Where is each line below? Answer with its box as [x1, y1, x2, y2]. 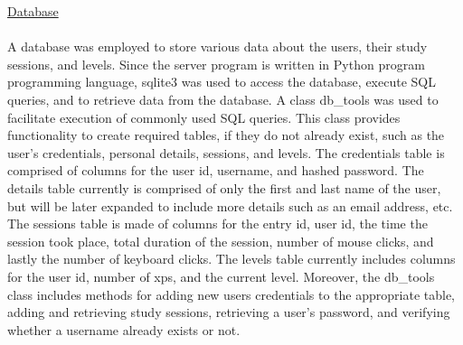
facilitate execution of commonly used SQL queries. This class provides [7, 107, 401, 126]
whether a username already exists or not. [7, 320, 241, 339]
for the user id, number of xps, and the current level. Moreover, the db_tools [7, 266, 435, 285]
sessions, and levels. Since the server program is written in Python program [7, 54, 425, 73]
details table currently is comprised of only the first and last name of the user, [7, 178, 441, 197]
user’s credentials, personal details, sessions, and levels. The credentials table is [7, 143, 445, 162]
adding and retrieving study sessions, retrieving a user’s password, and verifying [7, 303, 450, 322]
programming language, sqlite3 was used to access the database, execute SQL [7, 72, 436, 91]
